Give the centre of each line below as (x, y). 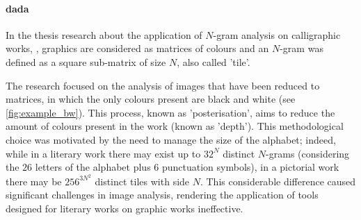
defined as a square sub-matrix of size (86, 61)
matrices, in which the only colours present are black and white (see (151, 99)
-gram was (302, 48)
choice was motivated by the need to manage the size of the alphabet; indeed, (171, 139)
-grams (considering (308, 153)
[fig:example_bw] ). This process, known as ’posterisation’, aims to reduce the (170, 112)
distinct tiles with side (142, 181)
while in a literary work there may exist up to (103, 153)
